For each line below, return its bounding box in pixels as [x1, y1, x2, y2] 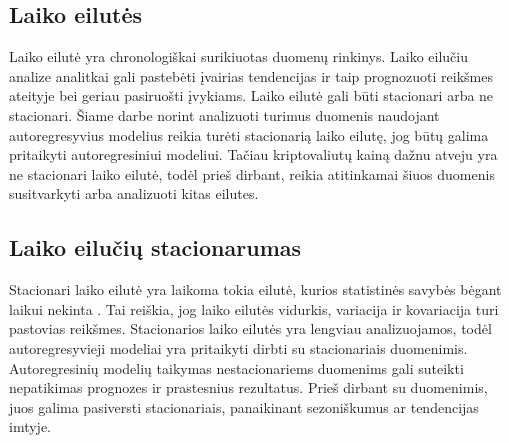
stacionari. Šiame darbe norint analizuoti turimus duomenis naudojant [9, 104, 440, 125]
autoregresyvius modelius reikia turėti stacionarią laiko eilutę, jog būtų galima [9, 124, 489, 145]
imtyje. [9, 416, 51, 437]
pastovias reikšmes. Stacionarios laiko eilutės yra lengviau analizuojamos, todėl [9, 318, 492, 339]
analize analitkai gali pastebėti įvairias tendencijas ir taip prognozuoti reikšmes [9, 65, 493, 86]
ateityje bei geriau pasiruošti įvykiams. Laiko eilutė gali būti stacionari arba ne [9, 85, 494, 106]
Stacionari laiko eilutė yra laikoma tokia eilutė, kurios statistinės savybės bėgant [9, 279, 502, 300]
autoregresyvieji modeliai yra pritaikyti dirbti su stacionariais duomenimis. [9, 337, 468, 358]
